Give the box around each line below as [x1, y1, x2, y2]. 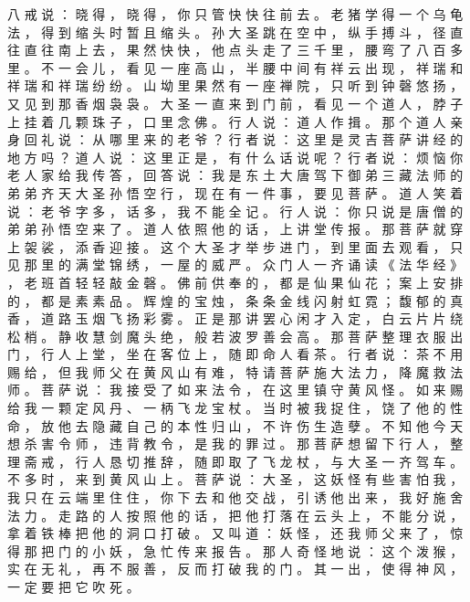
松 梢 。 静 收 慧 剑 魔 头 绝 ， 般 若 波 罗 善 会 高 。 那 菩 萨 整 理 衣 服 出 [7, 326, 464, 345]
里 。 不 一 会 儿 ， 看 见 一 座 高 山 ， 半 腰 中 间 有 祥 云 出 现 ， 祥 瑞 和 [7, 58, 464, 77]
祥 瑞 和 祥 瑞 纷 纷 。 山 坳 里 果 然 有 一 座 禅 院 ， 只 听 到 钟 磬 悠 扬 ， [7, 76, 464, 95]
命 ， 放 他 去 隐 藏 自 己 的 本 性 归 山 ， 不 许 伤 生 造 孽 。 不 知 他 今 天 [7, 416, 464, 435]
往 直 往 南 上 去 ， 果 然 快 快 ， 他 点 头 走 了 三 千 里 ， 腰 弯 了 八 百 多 [7, 40, 464, 59]
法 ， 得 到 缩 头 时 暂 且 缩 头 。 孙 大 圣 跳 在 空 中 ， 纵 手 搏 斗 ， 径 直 [7, 22, 464, 41]
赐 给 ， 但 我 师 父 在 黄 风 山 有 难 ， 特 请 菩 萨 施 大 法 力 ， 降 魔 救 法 [7, 362, 464, 381]
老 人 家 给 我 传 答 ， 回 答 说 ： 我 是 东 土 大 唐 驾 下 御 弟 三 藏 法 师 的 [7, 165, 464, 185]
